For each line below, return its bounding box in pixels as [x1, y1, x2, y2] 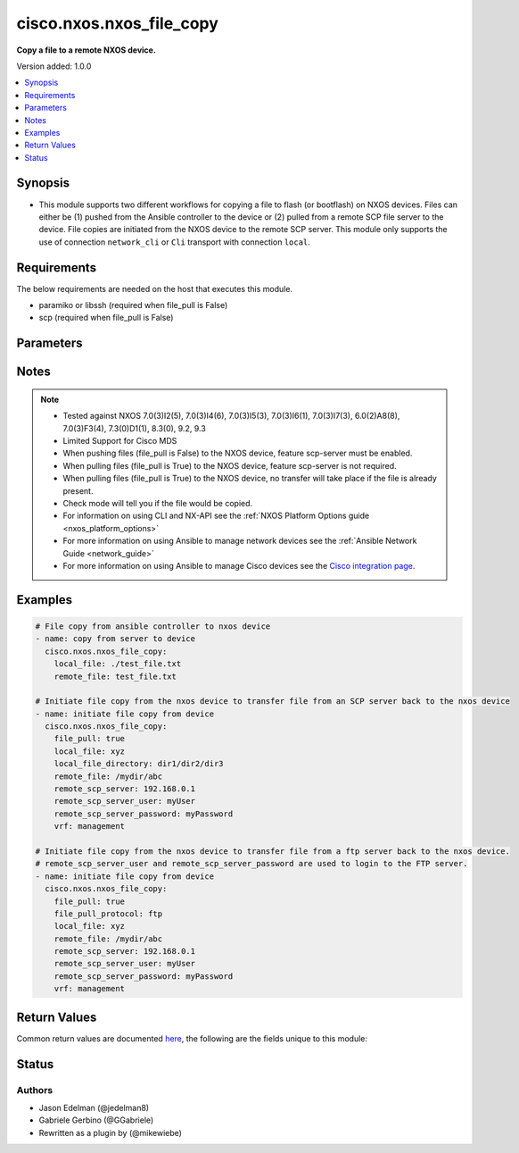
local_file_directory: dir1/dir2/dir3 [54, 759, 224, 769]
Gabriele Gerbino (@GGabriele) [38, 1115, 154, 1125]
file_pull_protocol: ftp [54, 908, 163, 919]
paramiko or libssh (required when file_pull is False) [38, 300, 228, 311]
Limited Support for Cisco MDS [62, 436, 177, 447]
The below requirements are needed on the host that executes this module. [16, 283, 293, 294]
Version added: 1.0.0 [16, 61, 92, 71]
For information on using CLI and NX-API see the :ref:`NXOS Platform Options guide [62, 510, 370, 522]
